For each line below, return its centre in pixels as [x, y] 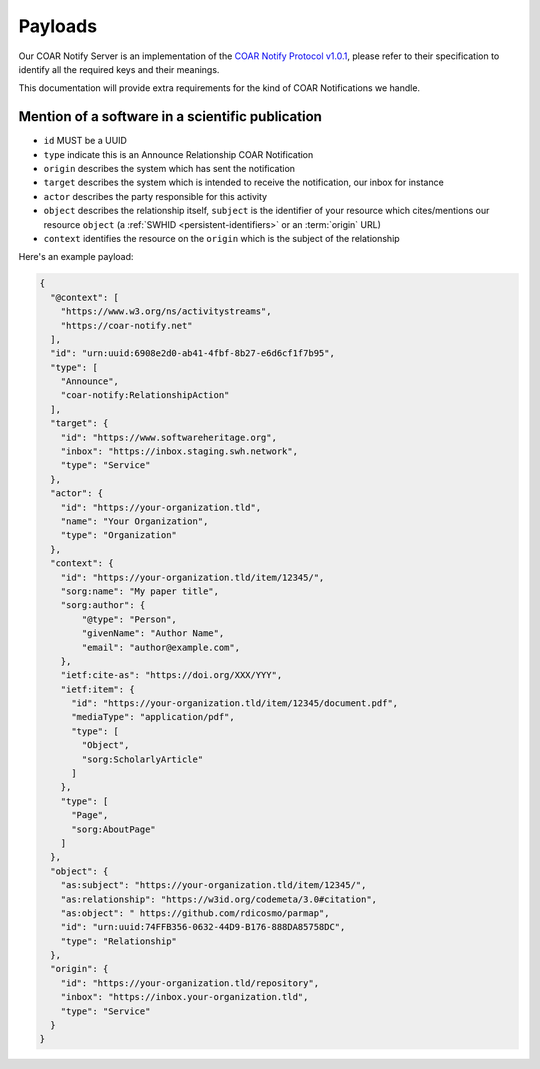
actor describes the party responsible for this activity [155, 196]
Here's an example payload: [76, 257]
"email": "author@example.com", [160, 647]
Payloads [58, 26]
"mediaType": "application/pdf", [153, 717]
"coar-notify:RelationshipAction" [145, 395]
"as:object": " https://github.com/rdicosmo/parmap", [195, 913]
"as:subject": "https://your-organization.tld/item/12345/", [213, 885]
